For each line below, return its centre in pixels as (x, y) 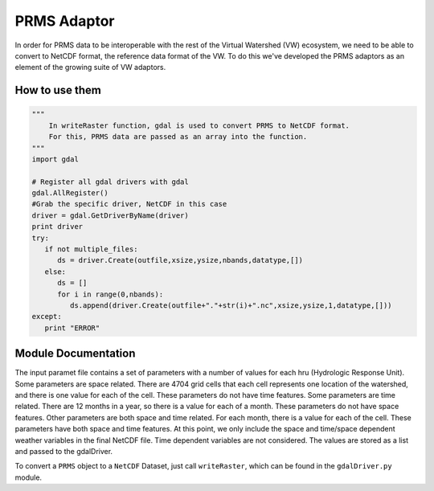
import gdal (55, 159)
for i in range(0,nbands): (111, 294)
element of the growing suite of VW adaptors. (90, 68)
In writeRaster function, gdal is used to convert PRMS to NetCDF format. (199, 125)
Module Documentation (75, 354)
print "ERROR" (72, 328)
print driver (57, 227)
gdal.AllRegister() (70, 193)
